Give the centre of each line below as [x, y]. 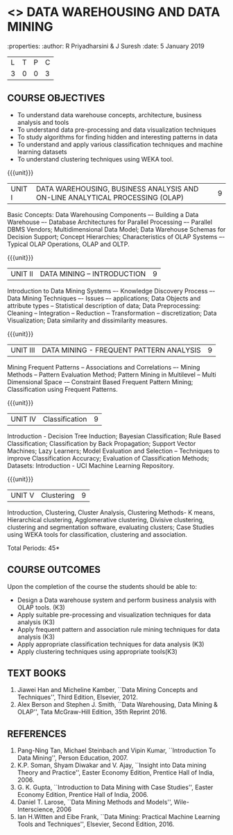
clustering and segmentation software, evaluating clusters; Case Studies [111, 527]
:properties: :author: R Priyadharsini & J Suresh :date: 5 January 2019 [106, 46]
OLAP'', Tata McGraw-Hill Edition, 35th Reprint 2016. [92, 712]
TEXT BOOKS [37, 673]
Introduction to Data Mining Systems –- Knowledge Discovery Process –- [111, 291]
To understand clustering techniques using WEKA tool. [95, 159]
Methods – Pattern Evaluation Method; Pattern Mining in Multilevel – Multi [112, 375]
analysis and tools [43, 122]
